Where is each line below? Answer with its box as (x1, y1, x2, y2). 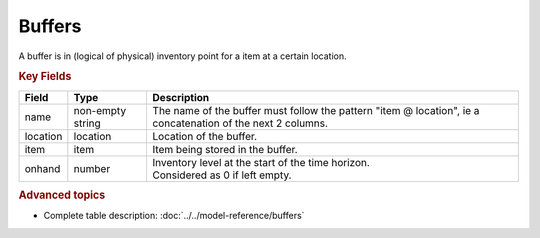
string (73, 116, 102, 130)
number (73, 161, 111, 175)
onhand (24, 161, 61, 175)
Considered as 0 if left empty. (152, 168, 292, 182)
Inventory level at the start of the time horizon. (152, 155, 370, 169)
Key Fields (18, 70, 72, 84)
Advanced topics (18, 188, 106, 202)
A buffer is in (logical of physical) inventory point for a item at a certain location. (18, 50, 347, 62)
